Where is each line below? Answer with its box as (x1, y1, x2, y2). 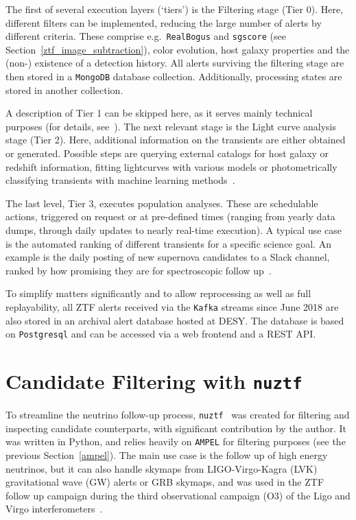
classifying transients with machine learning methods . (5, 173, 235, 187)
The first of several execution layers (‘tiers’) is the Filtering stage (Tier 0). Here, (5, 2, 344, 16)
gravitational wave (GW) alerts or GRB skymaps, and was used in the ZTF (5, 475, 324, 489)
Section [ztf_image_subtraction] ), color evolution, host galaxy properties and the (5, 42, 350, 56)
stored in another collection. (5, 82, 123, 97)
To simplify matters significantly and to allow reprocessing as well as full (5, 286, 311, 300)
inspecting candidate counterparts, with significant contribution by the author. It (5, 421, 347, 435)
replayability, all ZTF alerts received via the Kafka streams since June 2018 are (5, 300, 339, 314)
